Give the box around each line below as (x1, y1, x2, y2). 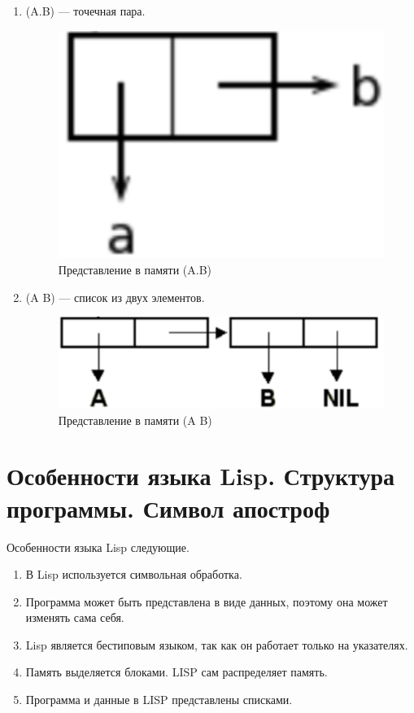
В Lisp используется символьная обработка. (25, 566, 242, 583)
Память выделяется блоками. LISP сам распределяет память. (25, 663, 328, 680)
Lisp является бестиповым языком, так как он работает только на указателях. (25, 636, 408, 653)
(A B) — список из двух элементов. (25, 288, 205, 305)
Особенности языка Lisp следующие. (7, 538, 190, 555)
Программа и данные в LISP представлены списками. (25, 691, 293, 708)
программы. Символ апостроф (7, 491, 330, 524)
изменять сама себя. (25, 609, 124, 626)
